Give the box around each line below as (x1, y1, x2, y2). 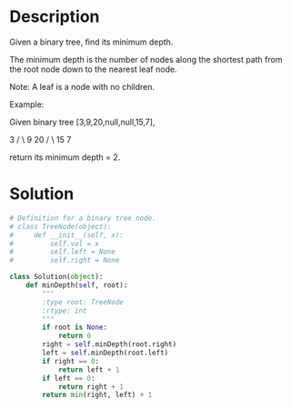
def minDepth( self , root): (25, 281, 128, 290)
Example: (9, 98, 45, 110)
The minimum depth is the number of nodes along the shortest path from (9, 54, 283, 65)
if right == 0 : (42, 356, 100, 365)
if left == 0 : (42, 373, 95, 383)
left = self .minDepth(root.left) (42, 348, 169, 357)
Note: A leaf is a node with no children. (9, 81, 156, 92)
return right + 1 (57, 382, 125, 392)
